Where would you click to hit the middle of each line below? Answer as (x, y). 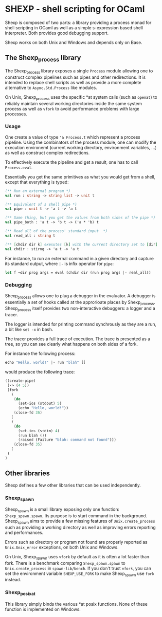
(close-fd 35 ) (28, 444)
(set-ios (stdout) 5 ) (40, 404)
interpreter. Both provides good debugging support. (57, 33)
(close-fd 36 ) (28, 413)
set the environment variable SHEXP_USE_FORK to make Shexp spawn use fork (80, 574)
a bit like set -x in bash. (29, 330)
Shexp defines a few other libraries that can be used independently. (73, 485)
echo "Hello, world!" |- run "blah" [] (45, 363)
